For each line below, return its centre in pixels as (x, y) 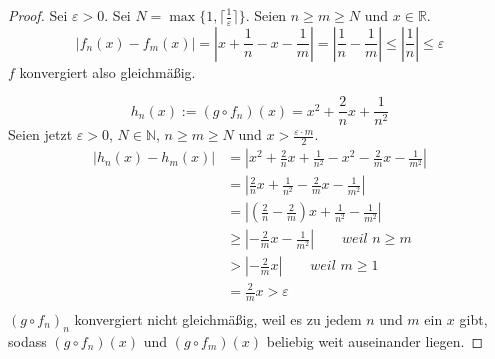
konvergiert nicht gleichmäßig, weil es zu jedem (218, 318)
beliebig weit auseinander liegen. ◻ (375, 340)
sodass (27, 340)
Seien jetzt (40, 134)
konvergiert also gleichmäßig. (107, 71)
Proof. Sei (38, 15)
